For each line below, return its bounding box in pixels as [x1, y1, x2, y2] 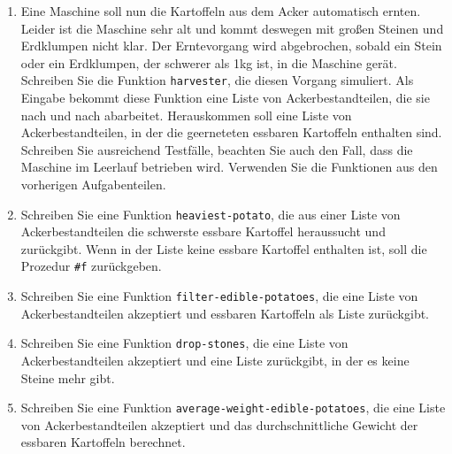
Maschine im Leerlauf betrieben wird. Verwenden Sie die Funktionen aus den [20, 158, 438, 176]
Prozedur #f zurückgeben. [20, 257, 162, 275]
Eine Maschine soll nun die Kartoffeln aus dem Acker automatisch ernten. [20, 2, 421, 19]
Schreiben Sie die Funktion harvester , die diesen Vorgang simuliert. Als [20, 71, 414, 89]
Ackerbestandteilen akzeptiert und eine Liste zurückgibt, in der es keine [20, 351, 410, 369]
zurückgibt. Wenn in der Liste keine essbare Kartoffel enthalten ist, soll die [20, 239, 427, 258]
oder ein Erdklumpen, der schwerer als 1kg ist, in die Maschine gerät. [20, 53, 397, 72]
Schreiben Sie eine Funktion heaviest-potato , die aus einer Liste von [20, 204, 401, 223]
